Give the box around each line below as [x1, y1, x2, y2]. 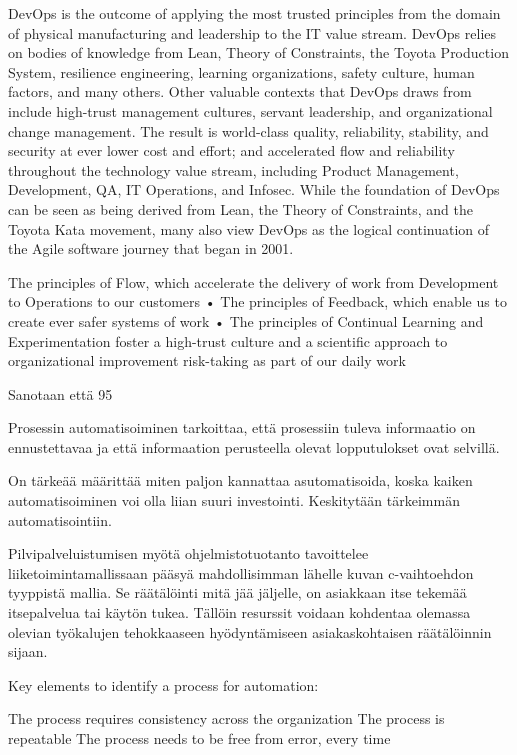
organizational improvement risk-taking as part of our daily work [8, 350, 406, 371]
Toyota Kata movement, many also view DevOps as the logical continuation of [8, 218, 490, 239]
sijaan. [8, 641, 48, 662]
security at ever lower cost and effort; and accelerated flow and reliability [8, 140, 455, 161]
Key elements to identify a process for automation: [8, 674, 319, 695]
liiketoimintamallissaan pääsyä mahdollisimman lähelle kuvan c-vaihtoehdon [8, 562, 474, 583]
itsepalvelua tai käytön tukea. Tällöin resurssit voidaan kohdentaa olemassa [8, 602, 471, 623]
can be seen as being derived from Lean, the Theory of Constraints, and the [8, 198, 473, 219]
